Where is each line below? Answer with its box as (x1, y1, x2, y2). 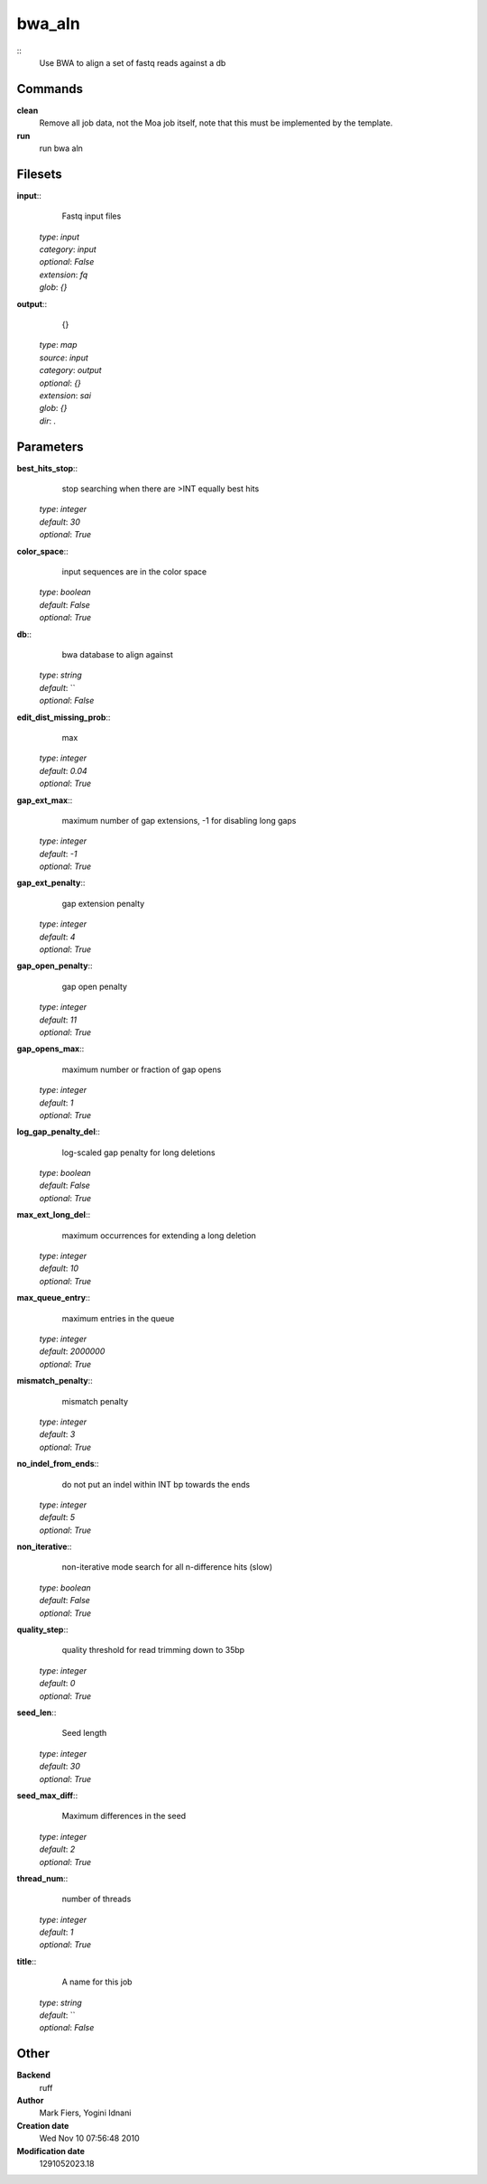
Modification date (16, 2145, 86, 2156)
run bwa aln (39, 143, 83, 154)
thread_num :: (16, 1872, 69, 1883)
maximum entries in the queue (61, 1312, 175, 1323)
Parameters (16, 439, 84, 454)
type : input (39, 231, 80, 242)
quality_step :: (16, 1624, 69, 1635)
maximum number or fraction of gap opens (61, 1064, 222, 1075)
